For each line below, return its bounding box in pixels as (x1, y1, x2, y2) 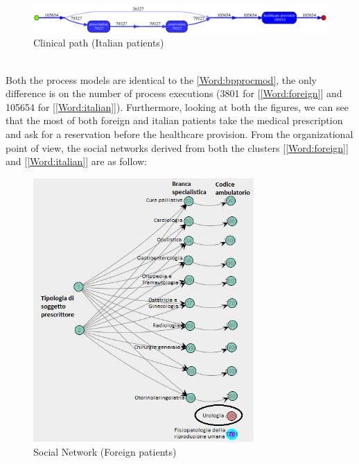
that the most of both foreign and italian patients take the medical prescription (6, 113, 343, 128)
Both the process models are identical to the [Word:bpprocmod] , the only (6, 72, 317, 87)
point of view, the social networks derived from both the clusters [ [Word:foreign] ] (6, 140, 349, 155)
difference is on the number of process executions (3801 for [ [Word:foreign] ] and (6, 86, 342, 101)
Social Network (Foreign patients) (33, 444, 177, 458)
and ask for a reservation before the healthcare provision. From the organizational (6, 126, 353, 141)
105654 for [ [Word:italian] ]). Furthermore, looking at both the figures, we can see (6, 99, 349, 114)
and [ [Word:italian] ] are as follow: (6, 154, 147, 169)
